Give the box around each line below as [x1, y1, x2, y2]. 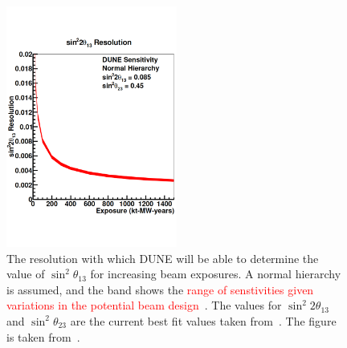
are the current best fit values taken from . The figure [70, 312, 337, 329]
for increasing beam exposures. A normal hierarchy [90, 265, 341, 282]
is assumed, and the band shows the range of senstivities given [6, 281, 314, 297]
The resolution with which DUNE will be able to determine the [6, 249, 319, 266]
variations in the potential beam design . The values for [6, 297, 282, 314]
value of [6, 265, 45, 282]
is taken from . [6, 328, 80, 345]
